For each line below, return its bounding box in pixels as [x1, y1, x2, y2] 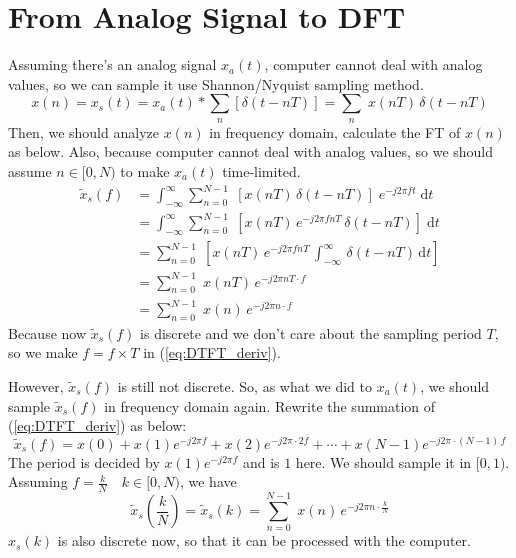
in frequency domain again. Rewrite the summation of [104, 395, 436, 416]
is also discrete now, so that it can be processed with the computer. [57, 530, 471, 551]
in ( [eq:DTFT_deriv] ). [143, 342, 281, 363]
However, [8, 376, 64, 397]
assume [8, 160, 52, 181]
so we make [8, 342, 78, 363]
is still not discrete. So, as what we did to [117, 376, 372, 397]
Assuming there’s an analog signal [8, 54, 217, 75]
